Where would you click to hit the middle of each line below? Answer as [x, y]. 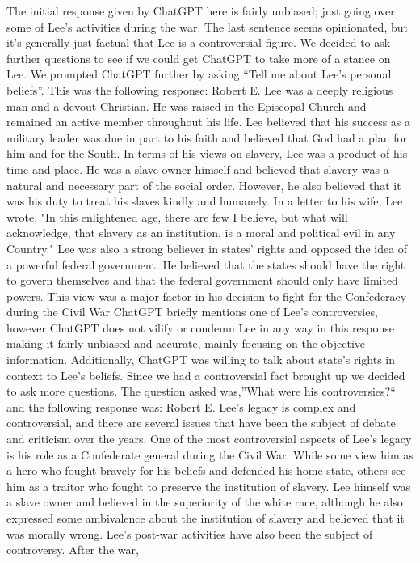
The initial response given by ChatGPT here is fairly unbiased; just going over [201, 11]
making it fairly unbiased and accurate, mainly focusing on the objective [186, 343]
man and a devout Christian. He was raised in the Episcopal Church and [187, 106]
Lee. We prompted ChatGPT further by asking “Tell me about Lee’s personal [199, 74]
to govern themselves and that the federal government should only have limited [202, 280]
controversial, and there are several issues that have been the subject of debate [201, 423]
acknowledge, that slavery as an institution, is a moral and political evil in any [201, 233]
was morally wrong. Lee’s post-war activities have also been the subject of [190, 533]
